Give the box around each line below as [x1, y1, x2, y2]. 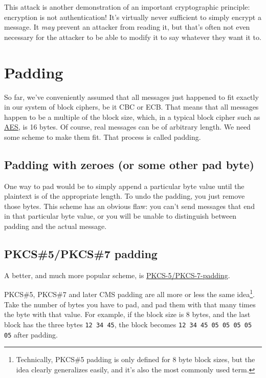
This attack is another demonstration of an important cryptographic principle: [4, 2, 250, 12]
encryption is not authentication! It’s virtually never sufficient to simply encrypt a [4, 11, 261, 22]
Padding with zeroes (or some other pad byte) [4, 156, 254, 172]
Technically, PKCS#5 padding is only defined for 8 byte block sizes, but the [16, 354, 255, 365]
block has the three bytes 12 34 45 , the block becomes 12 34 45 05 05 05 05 [4, 319, 252, 329]
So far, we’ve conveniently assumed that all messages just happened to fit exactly [4, 91, 259, 102]
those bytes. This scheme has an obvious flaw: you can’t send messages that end [4, 200, 255, 211]
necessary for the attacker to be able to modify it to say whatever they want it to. [4, 31, 261, 42]
